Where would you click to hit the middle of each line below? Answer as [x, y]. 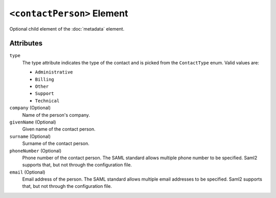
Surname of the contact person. [56, 143]
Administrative [54, 72]
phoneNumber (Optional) [36, 151]
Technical [47, 101]
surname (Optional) [30, 136]
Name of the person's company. [56, 115]
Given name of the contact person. [59, 129]
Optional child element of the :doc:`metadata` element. [67, 29]
